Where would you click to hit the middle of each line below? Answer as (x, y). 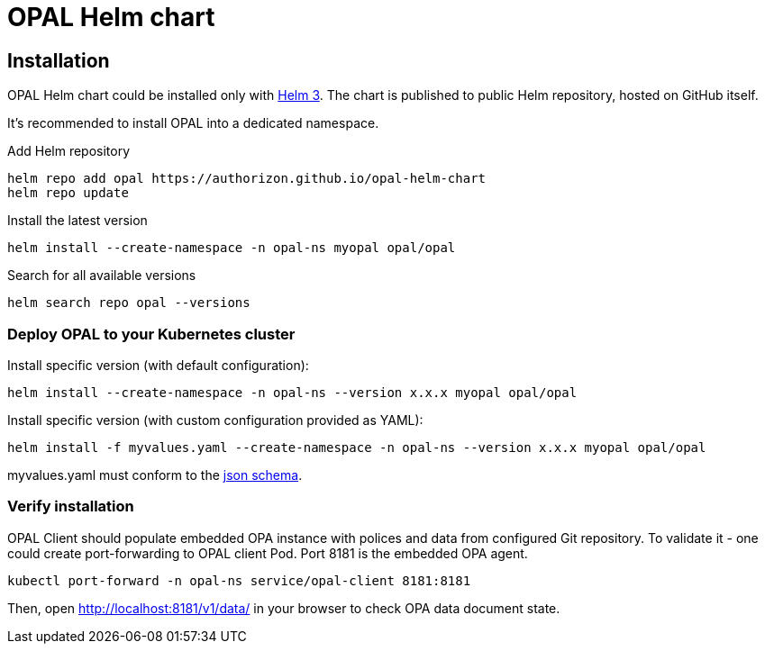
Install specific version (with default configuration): (158, 365)
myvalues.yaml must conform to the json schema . (155, 475)
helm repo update (68, 193)
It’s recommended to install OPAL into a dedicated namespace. (193, 123)
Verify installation (71, 506)
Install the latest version (77, 221)
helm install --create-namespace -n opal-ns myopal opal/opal (232, 248)
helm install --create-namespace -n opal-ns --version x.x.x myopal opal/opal (292, 392)
